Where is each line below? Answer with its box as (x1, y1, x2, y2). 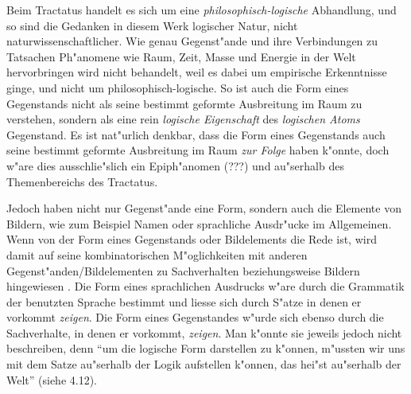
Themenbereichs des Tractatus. (6, 173, 158, 189)
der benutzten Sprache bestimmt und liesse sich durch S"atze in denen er (6, 293, 362, 310)
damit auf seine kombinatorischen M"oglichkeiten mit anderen (6, 246, 308, 263)
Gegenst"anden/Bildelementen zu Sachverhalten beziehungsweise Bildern (6, 262, 360, 279)
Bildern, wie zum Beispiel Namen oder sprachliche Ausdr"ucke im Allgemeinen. (6, 215, 392, 232)
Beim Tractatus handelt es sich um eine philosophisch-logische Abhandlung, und (6, 2, 397, 18)
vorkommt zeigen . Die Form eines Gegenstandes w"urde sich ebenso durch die (6, 309, 384, 326)
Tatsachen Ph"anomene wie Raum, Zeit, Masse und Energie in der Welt (6, 48, 356, 64)
